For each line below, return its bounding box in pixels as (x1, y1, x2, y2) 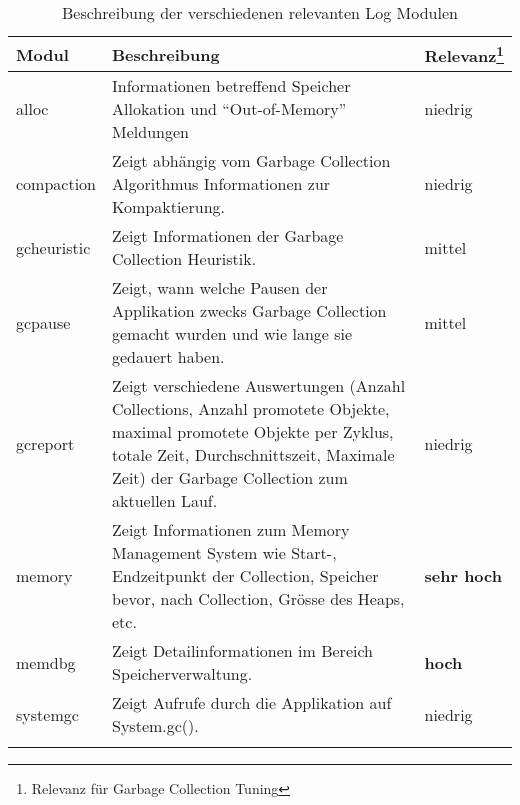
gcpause (16, 310, 71, 334)
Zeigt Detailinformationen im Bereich (112, 639, 373, 663)
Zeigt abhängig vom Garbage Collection (112, 149, 391, 173)
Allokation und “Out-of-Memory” (112, 97, 347, 121)
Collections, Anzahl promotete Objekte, (112, 397, 390, 421)
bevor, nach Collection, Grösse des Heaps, (112, 587, 405, 611)
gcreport (16, 431, 75, 455)
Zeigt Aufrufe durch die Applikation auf (112, 691, 392, 715)
